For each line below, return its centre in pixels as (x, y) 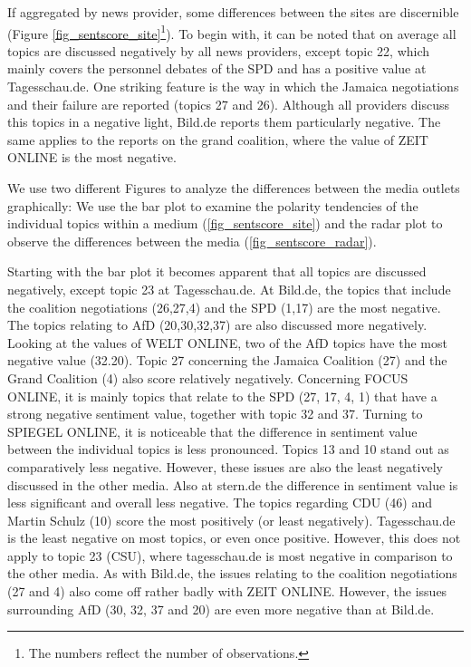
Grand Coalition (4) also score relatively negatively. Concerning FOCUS (208, 377)
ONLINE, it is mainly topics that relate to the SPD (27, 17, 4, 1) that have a (222, 396)
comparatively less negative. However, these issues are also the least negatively (225, 466)
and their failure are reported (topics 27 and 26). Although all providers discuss (228, 104)
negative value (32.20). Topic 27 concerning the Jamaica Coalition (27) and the (227, 360)
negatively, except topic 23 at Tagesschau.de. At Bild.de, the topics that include (229, 289)
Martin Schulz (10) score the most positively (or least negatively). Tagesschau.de (231, 520)
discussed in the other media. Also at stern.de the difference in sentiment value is (233, 484)
